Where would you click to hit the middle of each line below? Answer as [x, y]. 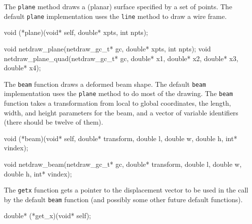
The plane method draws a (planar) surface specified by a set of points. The [118, 6]
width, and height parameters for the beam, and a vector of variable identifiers [121, 112]
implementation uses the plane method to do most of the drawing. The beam [118, 93]
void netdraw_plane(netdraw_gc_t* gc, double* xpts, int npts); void [108, 48]
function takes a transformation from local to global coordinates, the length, [117, 103]
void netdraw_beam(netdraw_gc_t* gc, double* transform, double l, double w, [123, 164]
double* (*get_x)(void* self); [47, 216]
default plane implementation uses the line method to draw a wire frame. [115, 16]
